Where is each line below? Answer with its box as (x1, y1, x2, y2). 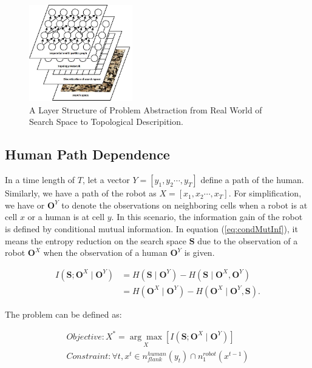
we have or (5, 198, 45, 211)
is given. (184, 246, 215, 259)
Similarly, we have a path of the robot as (5, 187, 157, 199)
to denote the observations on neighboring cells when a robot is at (61, 198, 308, 211)
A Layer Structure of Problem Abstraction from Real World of (29, 103, 262, 116)
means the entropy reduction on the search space (5, 234, 186, 247)
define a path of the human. (200, 173, 304, 186)
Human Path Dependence (5, 145, 170, 164)
